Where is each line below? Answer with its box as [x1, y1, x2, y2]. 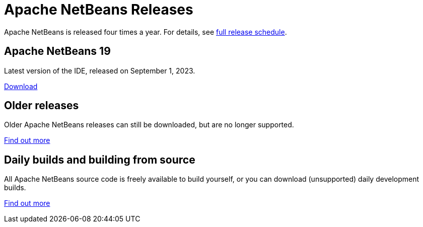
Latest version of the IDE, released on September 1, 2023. [4, 66, 195, 75]
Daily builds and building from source [4, 153, 195, 166]
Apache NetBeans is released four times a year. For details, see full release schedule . [4, 27, 287, 36]
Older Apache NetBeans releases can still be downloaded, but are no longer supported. [4, 120, 294, 129]
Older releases [4, 99, 79, 112]
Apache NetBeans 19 [4, 45, 111, 58]
